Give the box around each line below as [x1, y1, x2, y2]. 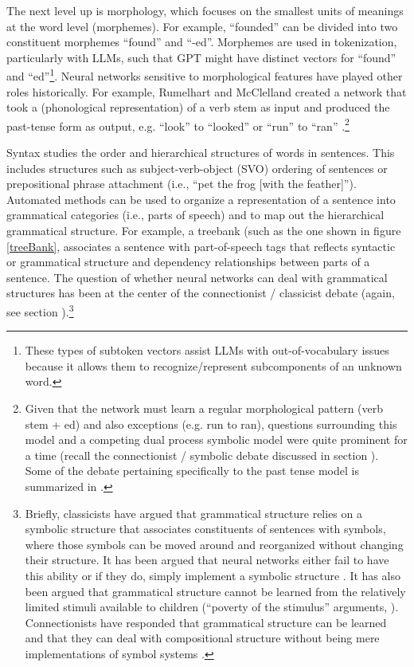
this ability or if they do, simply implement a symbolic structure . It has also [25, 567, 400, 583]
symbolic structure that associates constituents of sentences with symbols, [25, 520, 386, 537]
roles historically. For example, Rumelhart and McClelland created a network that [6, 83, 407, 100]
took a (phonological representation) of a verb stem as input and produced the [6, 99, 390, 116]
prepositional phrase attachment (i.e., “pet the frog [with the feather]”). [6, 175, 357, 192]
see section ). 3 [6, 301, 74, 320]
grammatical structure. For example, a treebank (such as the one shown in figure [6, 222, 401, 239]
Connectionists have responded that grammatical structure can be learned [25, 614, 387, 630]
